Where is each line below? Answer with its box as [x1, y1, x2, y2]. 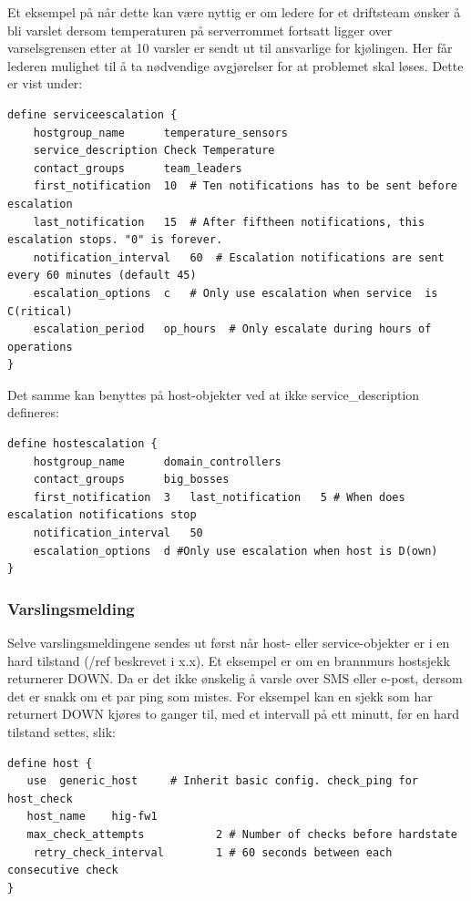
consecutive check [7, 864, 118, 877]
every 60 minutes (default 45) [7, 269, 197, 282]
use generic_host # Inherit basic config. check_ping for [26, 774, 419, 788]
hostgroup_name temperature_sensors [33, 126, 288, 139]
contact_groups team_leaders [33, 161, 242, 175]
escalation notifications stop [7, 508, 197, 522]
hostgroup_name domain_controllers [33, 455, 282, 468]
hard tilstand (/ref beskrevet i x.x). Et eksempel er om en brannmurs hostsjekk [7, 650, 450, 670]
